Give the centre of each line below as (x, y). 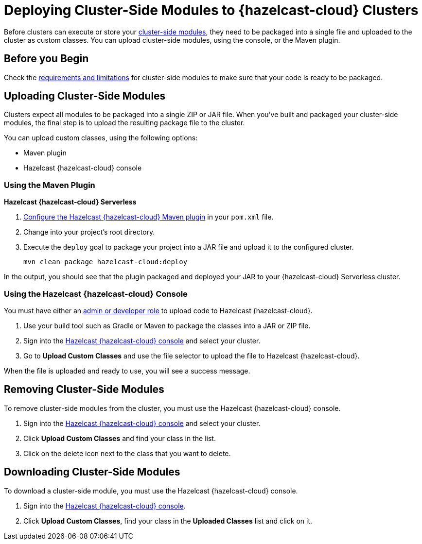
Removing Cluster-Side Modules (84, 390)
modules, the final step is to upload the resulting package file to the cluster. (124, 123)
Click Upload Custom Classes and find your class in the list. (120, 438)
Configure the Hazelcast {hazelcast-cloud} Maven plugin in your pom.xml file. (149, 217)
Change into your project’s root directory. (89, 232)
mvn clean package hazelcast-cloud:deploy (105, 262)
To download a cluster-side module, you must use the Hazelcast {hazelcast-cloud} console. (151, 491)
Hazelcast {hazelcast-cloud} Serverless (70, 202)
